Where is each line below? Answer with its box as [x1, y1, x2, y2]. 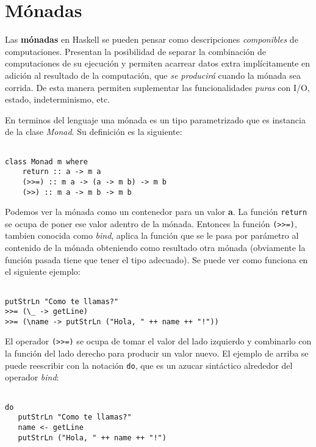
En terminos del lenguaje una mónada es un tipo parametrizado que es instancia [5, 113, 306, 126]
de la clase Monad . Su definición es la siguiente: [5, 125, 182, 138]
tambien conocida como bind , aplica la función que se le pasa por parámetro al [5, 229, 299, 242]
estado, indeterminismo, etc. [5, 93, 110, 106]
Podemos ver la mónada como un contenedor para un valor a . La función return [5, 205, 307, 218]
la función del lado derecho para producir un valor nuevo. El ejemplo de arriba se [5, 347, 309, 360]
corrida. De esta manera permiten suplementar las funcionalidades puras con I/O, [5, 81, 310, 93]
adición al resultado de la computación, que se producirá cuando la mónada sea [5, 68, 301, 81]
